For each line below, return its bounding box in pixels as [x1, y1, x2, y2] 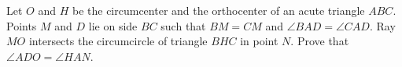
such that [160, 17, 206, 33]
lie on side [88, 17, 138, 33]
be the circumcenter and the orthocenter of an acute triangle [72, 2, 365, 18]
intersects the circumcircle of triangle [28, 33, 208, 49]
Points [6, 17, 37, 33]
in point [240, 33, 278, 49]
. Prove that [290, 33, 349, 49]
